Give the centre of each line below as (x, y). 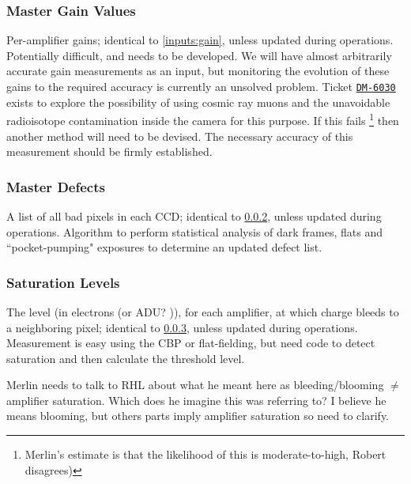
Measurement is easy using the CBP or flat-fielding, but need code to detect (191, 343)
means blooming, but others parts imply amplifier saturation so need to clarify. (198, 416)
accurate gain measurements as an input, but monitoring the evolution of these (198, 71)
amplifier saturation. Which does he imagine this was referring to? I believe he (196, 400)
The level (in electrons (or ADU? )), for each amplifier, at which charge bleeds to (203, 311)
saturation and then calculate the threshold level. (126, 358)
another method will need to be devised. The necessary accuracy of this (180, 136)
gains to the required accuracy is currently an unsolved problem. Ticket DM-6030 (201, 86)
